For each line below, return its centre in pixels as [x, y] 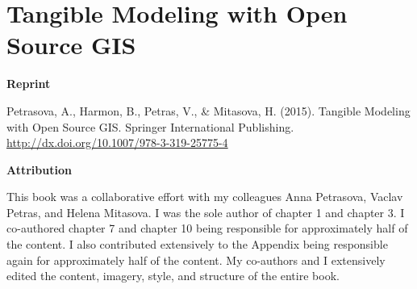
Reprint [29, 84]
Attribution [39, 169]
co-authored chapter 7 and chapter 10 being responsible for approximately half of [207, 228]
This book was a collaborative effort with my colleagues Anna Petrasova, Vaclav [205, 197]
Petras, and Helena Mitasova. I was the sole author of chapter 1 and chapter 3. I [206, 212]
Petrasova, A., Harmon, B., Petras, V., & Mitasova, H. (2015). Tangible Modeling [208, 110]
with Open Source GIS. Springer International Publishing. [150, 126]
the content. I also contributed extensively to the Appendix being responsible [197, 244]
